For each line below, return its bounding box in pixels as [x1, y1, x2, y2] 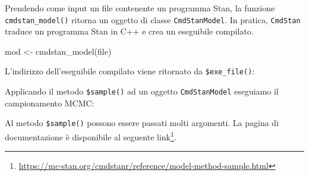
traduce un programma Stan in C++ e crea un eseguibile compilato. [5, 25, 254, 37]
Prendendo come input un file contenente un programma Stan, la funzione [5, 2, 275, 14]
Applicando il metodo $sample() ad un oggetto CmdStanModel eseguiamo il [5, 85, 279, 98]
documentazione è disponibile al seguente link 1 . [5, 129, 176, 143]
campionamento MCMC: [5, 96, 94, 109]
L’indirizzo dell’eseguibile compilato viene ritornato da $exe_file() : [5, 65, 255, 77]
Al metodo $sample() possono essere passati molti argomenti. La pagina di [5, 117, 279, 129]
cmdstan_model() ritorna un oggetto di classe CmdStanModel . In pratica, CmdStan [5, 13, 301, 26]
